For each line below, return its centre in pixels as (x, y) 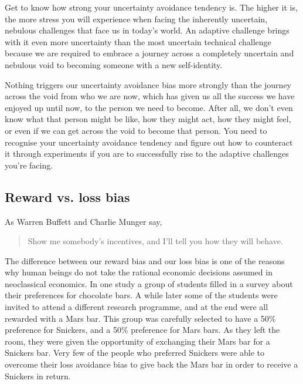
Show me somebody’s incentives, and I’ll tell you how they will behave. (155, 241)
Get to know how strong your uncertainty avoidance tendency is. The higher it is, (151, 7)
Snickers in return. (38, 375)
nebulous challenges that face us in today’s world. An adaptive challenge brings (147, 30)
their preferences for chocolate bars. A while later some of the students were (141, 295)
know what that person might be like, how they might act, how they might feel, (148, 119)
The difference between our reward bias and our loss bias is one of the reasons (145, 260)
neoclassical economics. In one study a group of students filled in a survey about (149, 283)
